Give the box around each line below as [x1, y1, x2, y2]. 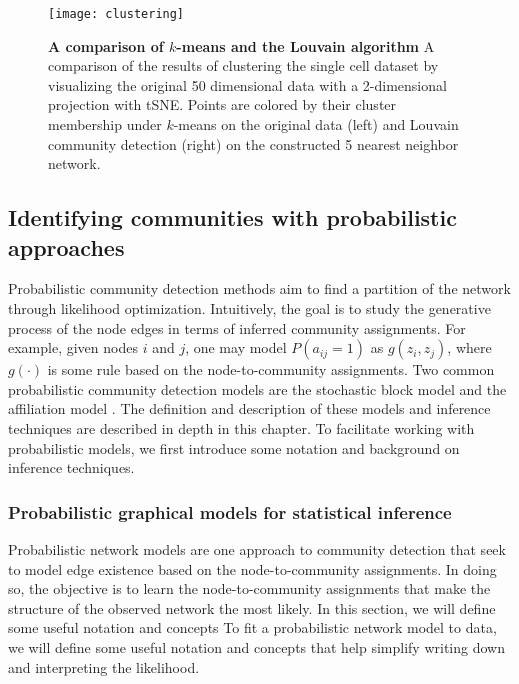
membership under [48, 114, 162, 135]
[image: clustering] [48, 7, 185, 21]
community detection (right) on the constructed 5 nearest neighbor [48, 133, 459, 154]
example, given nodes [8, 337, 138, 358]
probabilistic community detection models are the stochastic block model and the [8, 378, 507, 399]
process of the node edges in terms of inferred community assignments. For [8, 317, 466, 338]
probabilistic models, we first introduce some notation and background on [8, 437, 460, 458]
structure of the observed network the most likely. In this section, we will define [8, 597, 496, 618]
